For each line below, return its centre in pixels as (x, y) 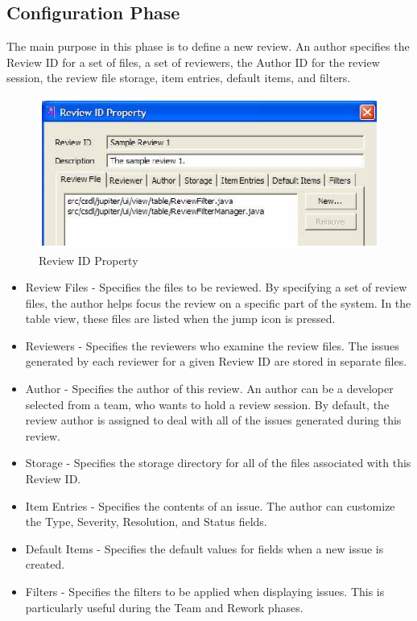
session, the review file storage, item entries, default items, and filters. (179, 78)
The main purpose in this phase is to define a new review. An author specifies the (208, 46)
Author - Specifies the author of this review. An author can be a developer (209, 389)
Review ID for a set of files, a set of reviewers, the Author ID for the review (193, 62)
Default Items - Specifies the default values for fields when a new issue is (204, 548)
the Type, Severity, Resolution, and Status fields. (146, 522)
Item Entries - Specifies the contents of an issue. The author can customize (210, 505)
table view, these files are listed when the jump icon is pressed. (180, 319)
